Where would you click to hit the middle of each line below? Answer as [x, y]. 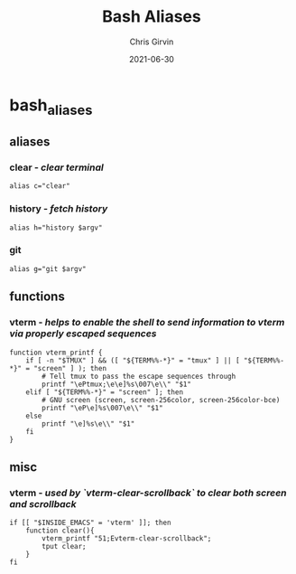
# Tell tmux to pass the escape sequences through [139, 376]
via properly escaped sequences [83, 334]
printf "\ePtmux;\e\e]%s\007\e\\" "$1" [117, 384]
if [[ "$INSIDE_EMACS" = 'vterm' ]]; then [90, 523]
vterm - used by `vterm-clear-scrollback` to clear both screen [148, 493]
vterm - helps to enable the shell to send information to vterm [147, 323]
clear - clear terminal [56, 167]
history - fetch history [59, 209]
